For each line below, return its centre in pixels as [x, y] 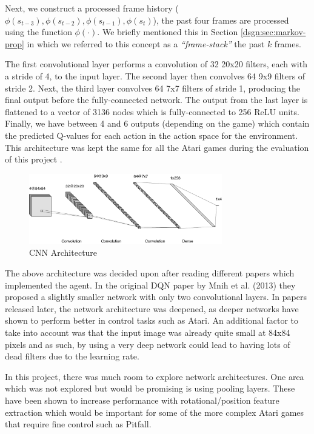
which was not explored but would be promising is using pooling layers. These [150, 388]
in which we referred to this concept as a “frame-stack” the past [146, 43]
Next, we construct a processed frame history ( [92, 8]
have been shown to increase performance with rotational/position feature [142, 400]
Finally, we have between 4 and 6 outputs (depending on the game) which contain [157, 123]
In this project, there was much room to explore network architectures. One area [155, 376]
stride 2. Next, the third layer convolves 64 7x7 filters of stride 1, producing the [153, 88]
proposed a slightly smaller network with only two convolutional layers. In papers [156, 297]
